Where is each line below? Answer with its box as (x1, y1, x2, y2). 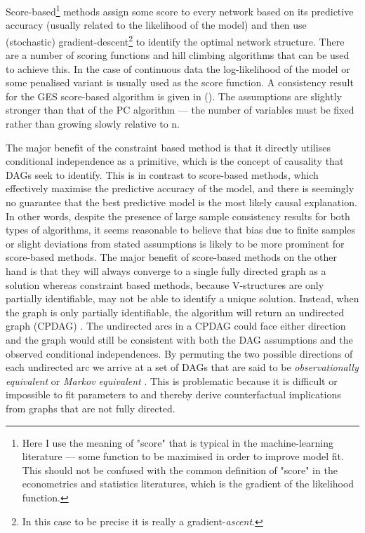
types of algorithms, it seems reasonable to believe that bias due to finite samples (6, 222, 356, 237)
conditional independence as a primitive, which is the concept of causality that (6, 154, 344, 168)
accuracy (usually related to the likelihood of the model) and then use (6, 18, 307, 32)
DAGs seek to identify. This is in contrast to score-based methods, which (6, 167, 319, 182)
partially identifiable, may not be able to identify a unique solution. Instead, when (6, 291, 359, 306)
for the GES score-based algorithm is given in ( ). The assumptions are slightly (6, 88, 342, 103)
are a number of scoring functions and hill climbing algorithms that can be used (6, 48, 350, 62)
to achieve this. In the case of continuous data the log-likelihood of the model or (6, 61, 350, 76)
